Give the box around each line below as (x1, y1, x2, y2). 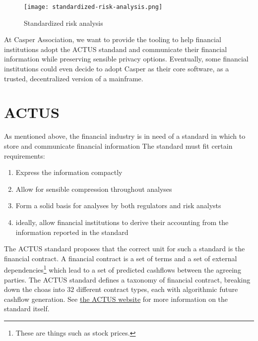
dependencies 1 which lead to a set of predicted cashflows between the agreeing (4, 263, 241, 275)
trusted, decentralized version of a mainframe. (4, 73, 143, 83)
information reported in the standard (15, 227, 129, 237)
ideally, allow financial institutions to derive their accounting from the (15, 217, 229, 227)
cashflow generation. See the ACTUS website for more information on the (4, 293, 228, 304)
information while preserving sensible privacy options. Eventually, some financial (4, 54, 249, 64)
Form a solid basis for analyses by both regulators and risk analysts (15, 200, 221, 211)
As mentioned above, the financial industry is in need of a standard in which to (4, 131, 246, 141)
